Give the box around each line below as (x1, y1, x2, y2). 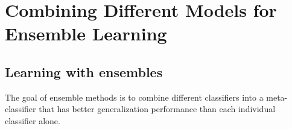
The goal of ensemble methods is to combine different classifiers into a (5, 90, 264, 103)
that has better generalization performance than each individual (39, 102, 276, 115)
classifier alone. (5, 114, 60, 127)
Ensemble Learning (5, 21, 167, 46)
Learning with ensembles (5, 62, 163, 81)
